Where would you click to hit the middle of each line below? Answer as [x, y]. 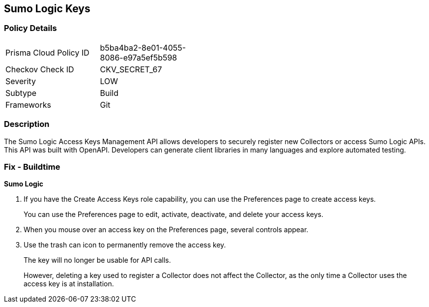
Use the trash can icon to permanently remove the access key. [125, 245]
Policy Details [30, 28]
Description [27, 124]
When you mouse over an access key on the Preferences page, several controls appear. [166, 230]
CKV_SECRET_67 [131, 69]
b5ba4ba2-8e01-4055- [143, 47]
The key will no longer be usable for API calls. [97, 260]
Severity [21, 81]
